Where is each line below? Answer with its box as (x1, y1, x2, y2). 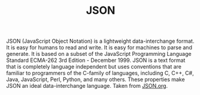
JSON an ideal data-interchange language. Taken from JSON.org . (6, 82, 168, 90)
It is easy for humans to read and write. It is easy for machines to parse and (6, 44, 193, 51)
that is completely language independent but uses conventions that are (6, 63, 181, 70)
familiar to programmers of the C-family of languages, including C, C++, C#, (6, 70, 194, 77)
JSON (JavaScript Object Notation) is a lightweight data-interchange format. (6, 37, 195, 45)
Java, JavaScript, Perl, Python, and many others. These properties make (6, 76, 185, 83)
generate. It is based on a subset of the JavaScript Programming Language (6, 51, 192, 58)
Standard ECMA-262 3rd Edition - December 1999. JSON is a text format (6, 57, 186, 64)
